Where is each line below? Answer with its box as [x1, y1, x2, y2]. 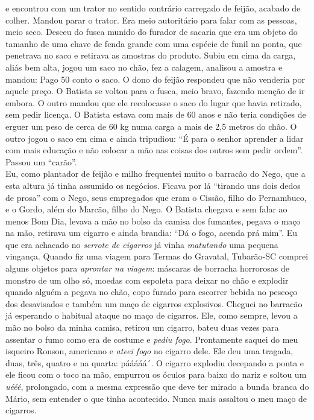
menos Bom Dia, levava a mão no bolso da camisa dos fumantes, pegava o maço [5, 214, 301, 227]
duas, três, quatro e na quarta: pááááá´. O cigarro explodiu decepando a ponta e [5, 356, 304, 369]
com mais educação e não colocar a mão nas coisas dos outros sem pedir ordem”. [5, 144, 303, 156]
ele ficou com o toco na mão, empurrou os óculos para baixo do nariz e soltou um [5, 368, 307, 381]
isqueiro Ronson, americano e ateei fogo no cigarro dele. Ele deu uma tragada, [5, 345, 294, 357]
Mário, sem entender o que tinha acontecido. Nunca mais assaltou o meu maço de [5, 392, 307, 404]
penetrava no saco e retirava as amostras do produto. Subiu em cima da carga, [5, 49, 296, 62]
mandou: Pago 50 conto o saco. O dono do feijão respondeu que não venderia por [5, 72, 306, 85]
